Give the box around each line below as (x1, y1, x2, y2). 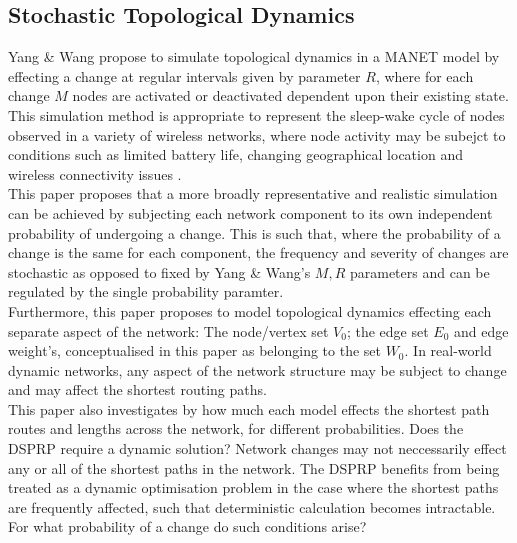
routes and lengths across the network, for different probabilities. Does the (8, 418, 464, 439)
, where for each (375, 65, 474, 86)
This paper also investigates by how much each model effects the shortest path (8, 398, 490, 419)
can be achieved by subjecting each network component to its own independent (8, 202, 493, 223)
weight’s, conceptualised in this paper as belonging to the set (8, 340, 381, 361)
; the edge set (346, 320, 429, 341)
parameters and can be (349, 261, 490, 282)
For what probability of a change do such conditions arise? (8, 516, 367, 537)
